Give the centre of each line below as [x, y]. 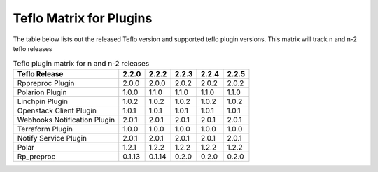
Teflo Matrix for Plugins [83, 18]
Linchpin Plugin [43, 101]
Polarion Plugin [42, 92]
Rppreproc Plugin [46, 83]
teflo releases [33, 48]
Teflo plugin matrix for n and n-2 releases [81, 63]
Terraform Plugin [45, 129]
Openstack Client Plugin [57, 110]
